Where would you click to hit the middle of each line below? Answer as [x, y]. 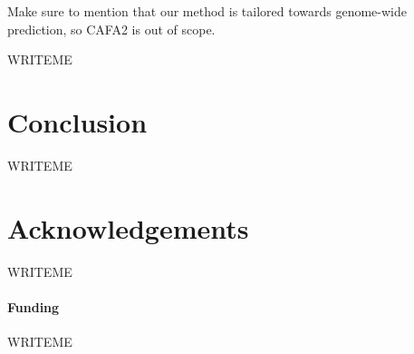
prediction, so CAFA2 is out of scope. [111, 29]
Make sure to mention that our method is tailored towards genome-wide [207, 11]
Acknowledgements [128, 227]
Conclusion [77, 121]
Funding [34, 306]
